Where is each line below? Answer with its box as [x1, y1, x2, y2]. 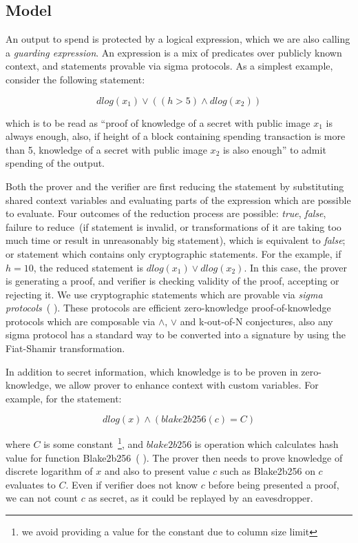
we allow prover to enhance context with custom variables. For [54, 378, 319, 392]
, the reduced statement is [33, 260, 143, 274]
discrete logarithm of [6, 464, 93, 478]
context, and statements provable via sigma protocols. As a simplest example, [6, 59, 333, 73]
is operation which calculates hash [194, 437, 339, 451]
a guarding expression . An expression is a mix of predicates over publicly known [6, 45, 342, 59]
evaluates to [6, 477, 56, 491]
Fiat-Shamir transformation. [6, 341, 125, 356]
